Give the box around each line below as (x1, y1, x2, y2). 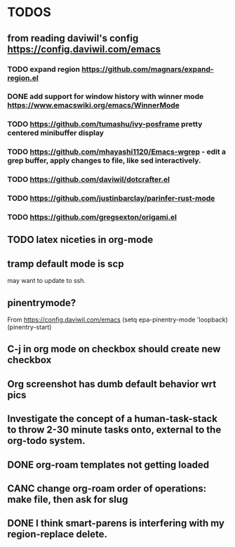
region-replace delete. (7, 528, 107, 541)
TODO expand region (7, 64, 81, 74)
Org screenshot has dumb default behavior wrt (7, 378, 217, 390)
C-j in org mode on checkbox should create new (7, 343, 221, 355)
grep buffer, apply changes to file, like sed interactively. (7, 156, 201, 166)
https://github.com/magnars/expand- (81, 64, 214, 74)
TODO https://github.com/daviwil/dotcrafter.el (7, 175, 170, 185)
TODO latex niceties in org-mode (7, 234, 154, 246)
